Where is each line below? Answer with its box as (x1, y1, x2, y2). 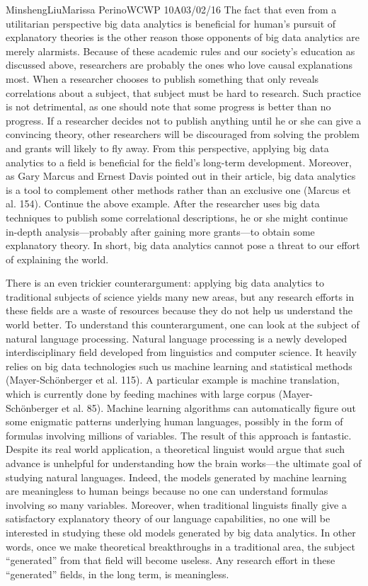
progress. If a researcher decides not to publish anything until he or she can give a (6, 113, 362, 127)
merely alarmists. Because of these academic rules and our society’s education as (6, 43, 355, 58)
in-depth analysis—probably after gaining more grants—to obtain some (6, 224, 315, 239)
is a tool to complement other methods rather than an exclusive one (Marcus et (6, 182, 351, 197)
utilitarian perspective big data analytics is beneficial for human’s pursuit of (6, 16, 336, 30)
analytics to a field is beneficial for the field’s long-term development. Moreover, (6, 154, 352, 169)
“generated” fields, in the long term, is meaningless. (6, 566, 229, 581)
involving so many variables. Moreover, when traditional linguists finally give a (6, 497, 347, 512)
